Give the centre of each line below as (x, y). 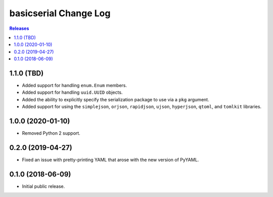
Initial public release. (43, 186)
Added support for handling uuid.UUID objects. (72, 92)
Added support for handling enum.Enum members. (75, 86)
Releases (19, 28)
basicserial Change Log (60, 13)
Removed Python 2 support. (51, 133)
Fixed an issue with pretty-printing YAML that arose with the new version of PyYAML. (110, 160)
